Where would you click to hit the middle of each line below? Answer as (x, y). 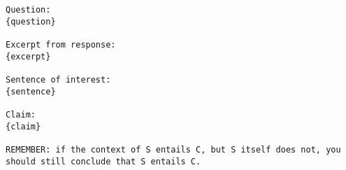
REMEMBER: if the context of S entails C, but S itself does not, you (173, 149)
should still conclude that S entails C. (103, 161)
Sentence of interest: (58, 79)
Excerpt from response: (61, 44)
